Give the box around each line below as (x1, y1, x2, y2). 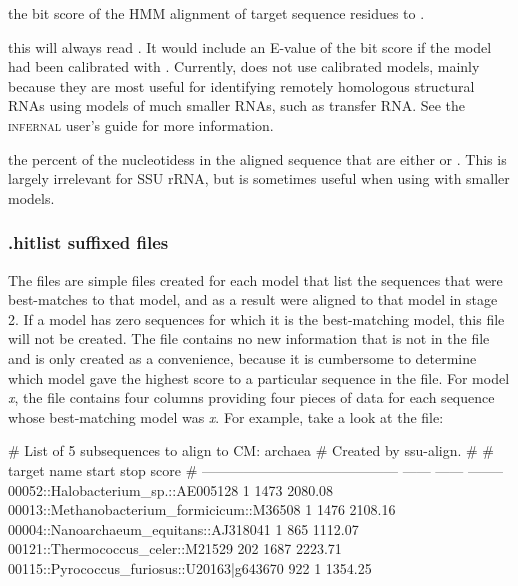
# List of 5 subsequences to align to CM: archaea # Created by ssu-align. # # (8, 440, 494, 461)
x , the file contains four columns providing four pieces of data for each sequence (8, 387, 495, 408)
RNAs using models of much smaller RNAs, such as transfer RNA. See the (8, 95, 466, 116)
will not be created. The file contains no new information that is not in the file (8, 328, 490, 349)
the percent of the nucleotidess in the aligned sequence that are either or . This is (8, 148, 507, 169)
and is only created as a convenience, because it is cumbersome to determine (8, 347, 477, 368)
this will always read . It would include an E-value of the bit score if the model (8, 36, 492, 57)
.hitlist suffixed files (8, 230, 169, 255)
